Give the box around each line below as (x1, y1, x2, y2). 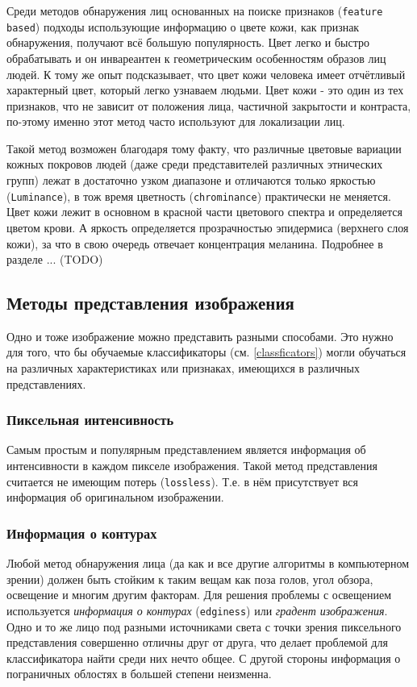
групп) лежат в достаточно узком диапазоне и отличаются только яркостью (6, 172, 376, 189)
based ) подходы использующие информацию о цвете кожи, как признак (6, 18, 360, 35)
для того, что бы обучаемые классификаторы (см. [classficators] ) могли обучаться (6, 343, 407, 360)
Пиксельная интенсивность (6, 410, 174, 430)
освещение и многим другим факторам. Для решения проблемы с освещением (6, 586, 392, 603)
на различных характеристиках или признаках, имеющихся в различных (6, 360, 361, 377)
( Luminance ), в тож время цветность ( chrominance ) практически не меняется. (6, 187, 391, 204)
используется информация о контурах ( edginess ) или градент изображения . (6, 602, 388, 618)
